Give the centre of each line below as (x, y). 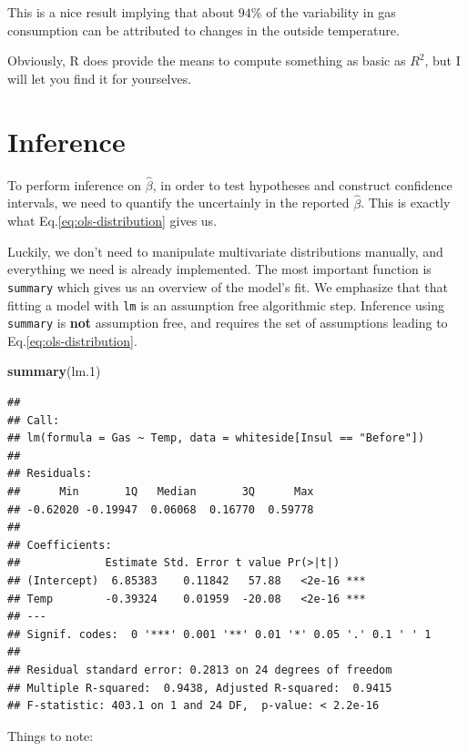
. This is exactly (406, 203)
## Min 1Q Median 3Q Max (161, 492)
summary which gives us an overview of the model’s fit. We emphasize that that (228, 286)
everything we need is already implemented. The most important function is (219, 269)
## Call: (34, 420)
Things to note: (51, 735)
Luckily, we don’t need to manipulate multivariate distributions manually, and (225, 251)
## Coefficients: (60, 545)
